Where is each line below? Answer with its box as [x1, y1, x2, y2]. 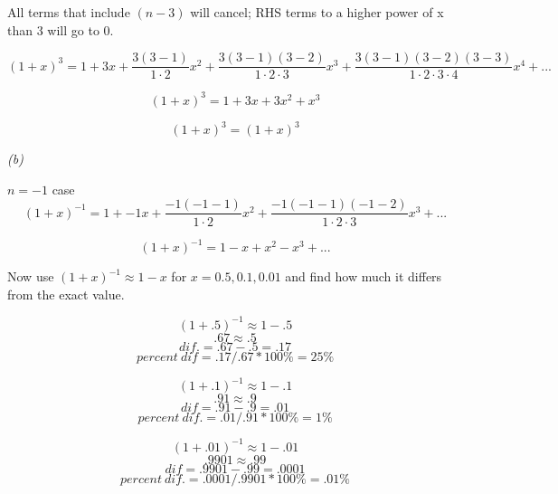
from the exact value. [7, 284, 125, 303]
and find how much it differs [285, 267, 442, 285]
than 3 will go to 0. [7, 20, 114, 39]
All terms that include [7, 3, 130, 21]
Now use [7, 267, 54, 285]
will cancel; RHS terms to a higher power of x [190, 3, 444, 21]
